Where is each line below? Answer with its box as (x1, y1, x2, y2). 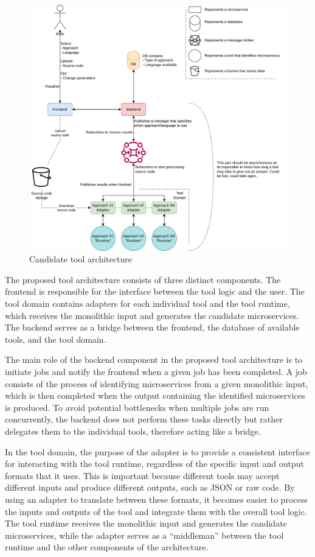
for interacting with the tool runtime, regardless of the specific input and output (5, 457, 305, 470)
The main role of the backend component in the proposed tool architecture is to (5, 353, 303, 366)
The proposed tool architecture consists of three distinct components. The (5, 273, 281, 286)
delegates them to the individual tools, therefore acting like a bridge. (5, 425, 261, 438)
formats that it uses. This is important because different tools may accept (5, 469, 280, 482)
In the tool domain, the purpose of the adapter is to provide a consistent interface (5, 445, 310, 458)
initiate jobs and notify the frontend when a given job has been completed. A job (5, 365, 307, 378)
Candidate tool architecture (29, 253, 132, 265)
